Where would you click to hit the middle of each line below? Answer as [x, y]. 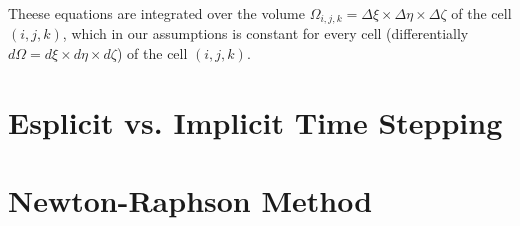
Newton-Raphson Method [190, 200]
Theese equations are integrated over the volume [156, 13]
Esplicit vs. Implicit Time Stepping [255, 121]
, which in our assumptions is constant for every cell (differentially [265, 33]
